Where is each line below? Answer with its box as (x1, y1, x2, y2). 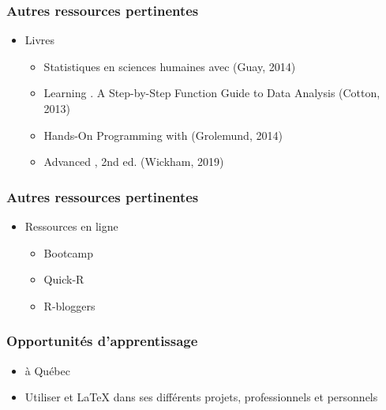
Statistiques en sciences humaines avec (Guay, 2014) (43, 58, 296, 74)
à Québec (24, 362, 70, 378)
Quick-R (43, 271, 84, 288)
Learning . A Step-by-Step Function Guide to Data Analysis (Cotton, (43, 85, 380, 101)
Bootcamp (43, 244, 94, 261)
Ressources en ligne (24, 218, 118, 234)
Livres (24, 32, 55, 48)
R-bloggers (43, 297, 96, 314)
